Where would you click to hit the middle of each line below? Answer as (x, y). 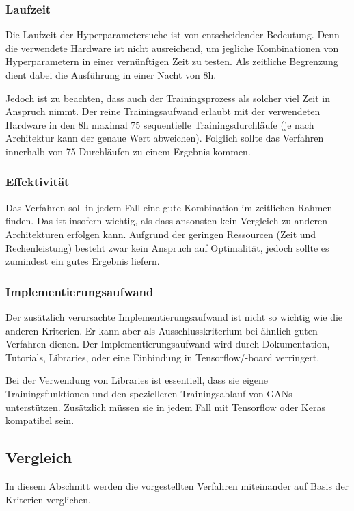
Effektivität (38, 182)
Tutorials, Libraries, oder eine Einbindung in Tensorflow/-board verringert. (163, 357)
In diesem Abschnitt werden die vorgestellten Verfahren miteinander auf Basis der (177, 485)
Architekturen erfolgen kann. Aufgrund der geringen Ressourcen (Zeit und (161, 234)
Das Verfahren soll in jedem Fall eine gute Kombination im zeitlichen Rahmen (169, 207)
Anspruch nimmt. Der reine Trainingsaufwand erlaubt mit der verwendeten (163, 111)
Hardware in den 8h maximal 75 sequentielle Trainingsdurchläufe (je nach (160, 124)
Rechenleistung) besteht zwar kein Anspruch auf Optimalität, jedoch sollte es (167, 247)
